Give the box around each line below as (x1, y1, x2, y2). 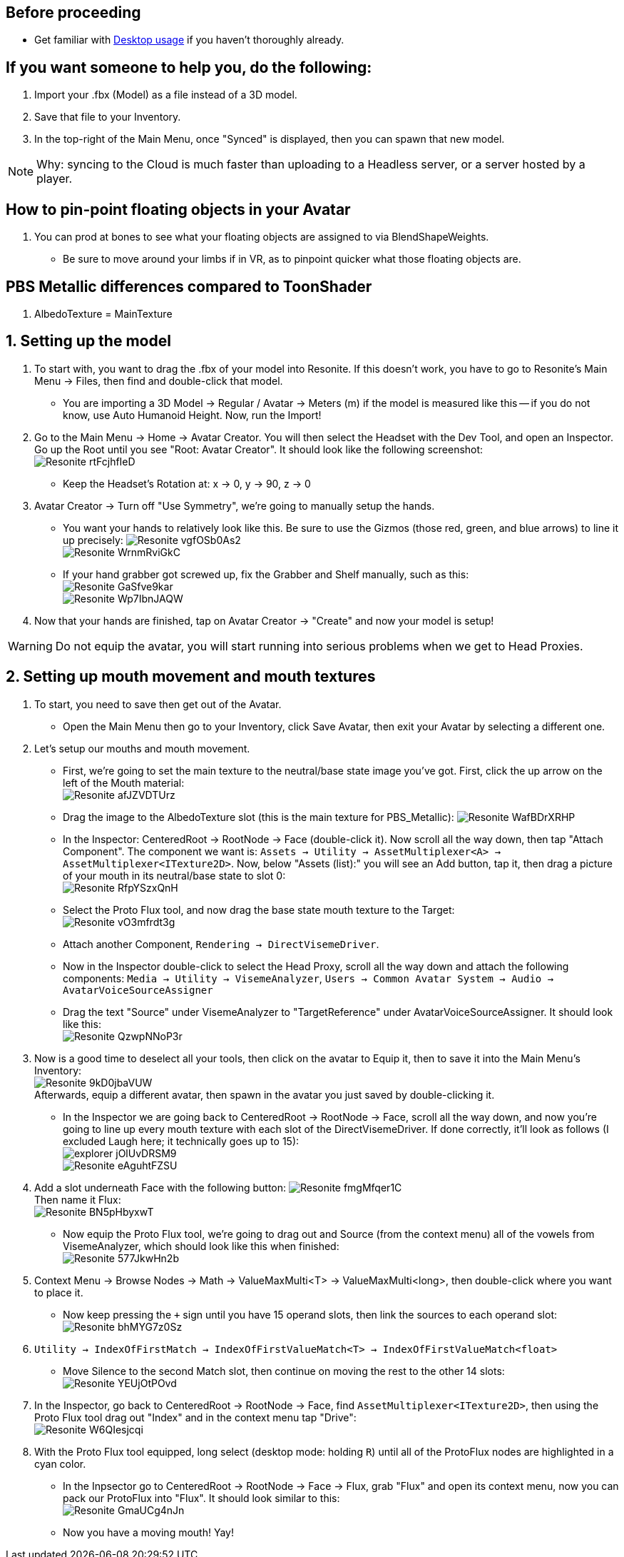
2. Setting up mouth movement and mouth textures (6, 667, 376, 686)
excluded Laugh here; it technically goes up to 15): (63, 1134, 300, 1147)
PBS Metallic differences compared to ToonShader (6, 277, 372, 296)
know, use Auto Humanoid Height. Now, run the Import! (63, 408, 322, 421)
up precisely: (63, 533, 123, 546)
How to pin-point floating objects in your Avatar (6, 200, 351, 218)
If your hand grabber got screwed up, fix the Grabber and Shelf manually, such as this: (63, 568, 469, 580)
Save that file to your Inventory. (34, 111, 181, 124)
